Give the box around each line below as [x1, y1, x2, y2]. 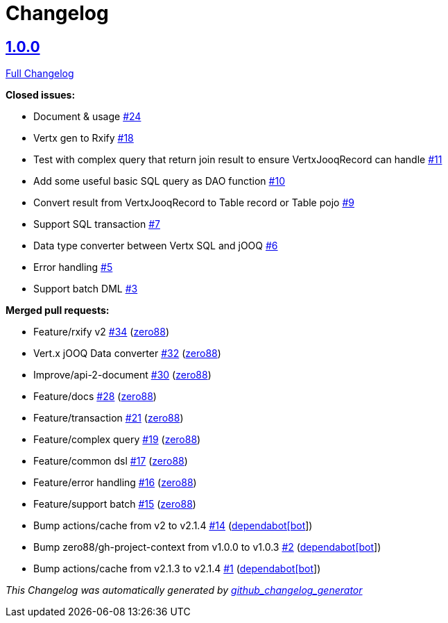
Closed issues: [6, 89, 76, 101]
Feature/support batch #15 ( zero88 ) [33, 498, 196, 510]
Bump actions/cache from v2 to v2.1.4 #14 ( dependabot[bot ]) [33, 520, 313, 532]
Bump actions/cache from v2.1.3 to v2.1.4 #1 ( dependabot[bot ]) [33, 563, 321, 575]
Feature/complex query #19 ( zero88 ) [33, 433, 201, 446]
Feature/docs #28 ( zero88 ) [33, 390, 157, 403]
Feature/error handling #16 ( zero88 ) [33, 476, 197, 489]
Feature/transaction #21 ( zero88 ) [33, 412, 184, 424]
